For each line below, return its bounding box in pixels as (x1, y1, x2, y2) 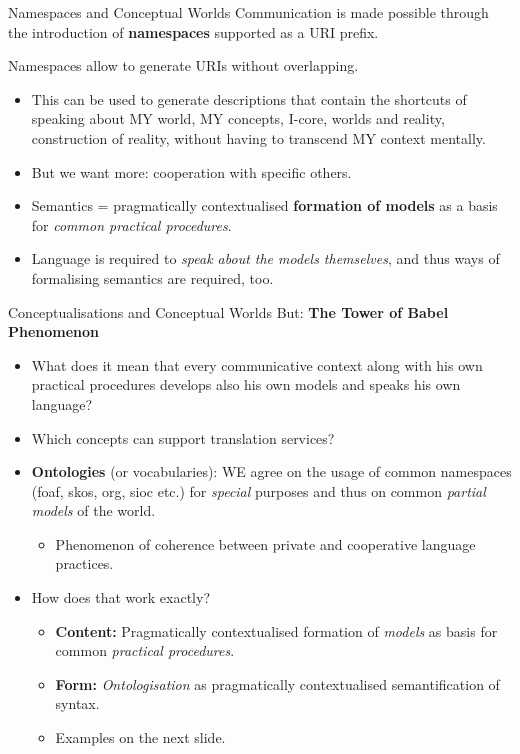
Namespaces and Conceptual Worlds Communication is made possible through (8, 2, 489, 22)
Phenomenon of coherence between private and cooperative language (55, 533, 476, 554)
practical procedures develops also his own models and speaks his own (31, 374, 461, 395)
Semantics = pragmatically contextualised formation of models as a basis (31, 195, 498, 216)
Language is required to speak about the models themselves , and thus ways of (31, 248, 500, 269)
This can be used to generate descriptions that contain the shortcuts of (31, 88, 467, 109)
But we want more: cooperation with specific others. (31, 161, 352, 182)
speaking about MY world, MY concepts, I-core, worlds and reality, (31, 108, 445, 129)
